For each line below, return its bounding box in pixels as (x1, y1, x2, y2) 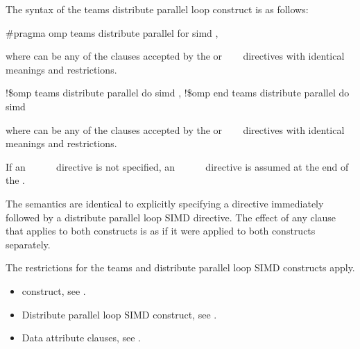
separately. (6, 237, 51, 251)
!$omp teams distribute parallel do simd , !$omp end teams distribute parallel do (6, 85, 350, 100)
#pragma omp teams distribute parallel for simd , (6, 25, 218, 40)
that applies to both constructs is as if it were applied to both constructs (6, 223, 316, 238)
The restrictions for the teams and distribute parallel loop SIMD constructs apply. (6, 260, 355, 275)
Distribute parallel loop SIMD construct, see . (22, 307, 217, 321)
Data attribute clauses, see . (22, 330, 141, 345)
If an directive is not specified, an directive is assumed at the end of (6, 159, 349, 173)
